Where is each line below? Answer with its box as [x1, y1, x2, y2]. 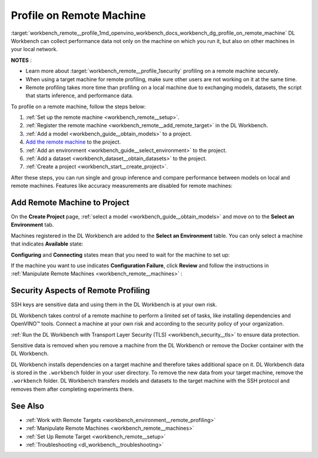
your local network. [11, 46, 58, 53]
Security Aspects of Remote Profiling [11, 286, 150, 296]
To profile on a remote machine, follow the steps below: [11, 103, 146, 110]
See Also [11, 401, 44, 411]
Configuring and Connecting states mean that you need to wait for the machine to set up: [11, 251, 230, 258]
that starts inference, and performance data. [25, 92, 134, 99]
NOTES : [11, 57, 32, 64]
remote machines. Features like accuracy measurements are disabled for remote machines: [11, 182, 233, 190]
